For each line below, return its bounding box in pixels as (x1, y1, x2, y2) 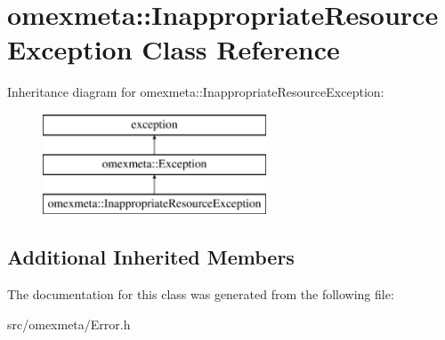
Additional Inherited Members (7, 243, 295, 271)
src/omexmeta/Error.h (7, 314, 131, 333)
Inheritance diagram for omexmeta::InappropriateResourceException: (7, 83, 384, 101)
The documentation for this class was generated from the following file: (7, 285, 394, 304)
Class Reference (142, 31, 340, 67)
